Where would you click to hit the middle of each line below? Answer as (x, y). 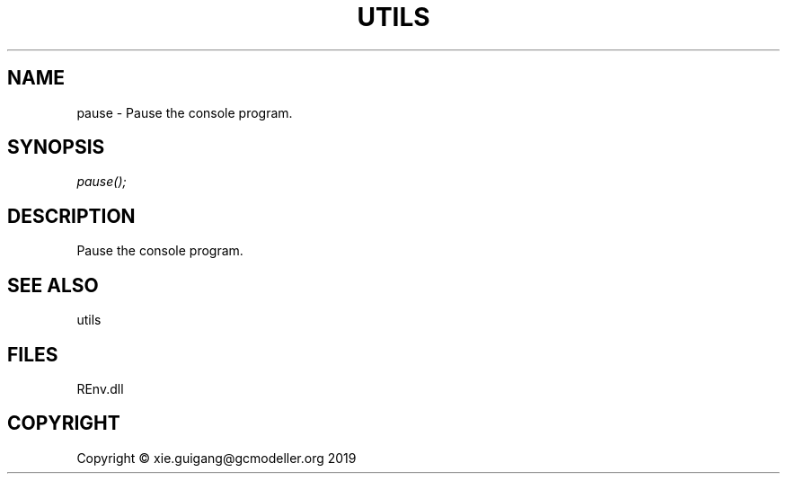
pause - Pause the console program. (185, 112)
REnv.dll (100, 388)
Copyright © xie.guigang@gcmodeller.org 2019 (217, 458)
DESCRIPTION (71, 216)
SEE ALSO (53, 285)
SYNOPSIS (56, 147)
